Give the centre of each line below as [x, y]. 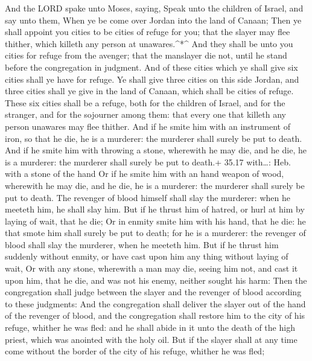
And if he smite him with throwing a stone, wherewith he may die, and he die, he [156, 150]
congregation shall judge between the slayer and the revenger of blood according [153, 292]
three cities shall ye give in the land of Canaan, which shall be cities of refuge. [149, 91]
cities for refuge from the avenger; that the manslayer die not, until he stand [146, 55]
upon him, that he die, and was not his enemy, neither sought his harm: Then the [156, 280]
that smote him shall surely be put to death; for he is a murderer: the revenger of [155, 233]
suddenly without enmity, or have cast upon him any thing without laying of [147, 256]
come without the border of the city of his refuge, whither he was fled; [135, 351]
